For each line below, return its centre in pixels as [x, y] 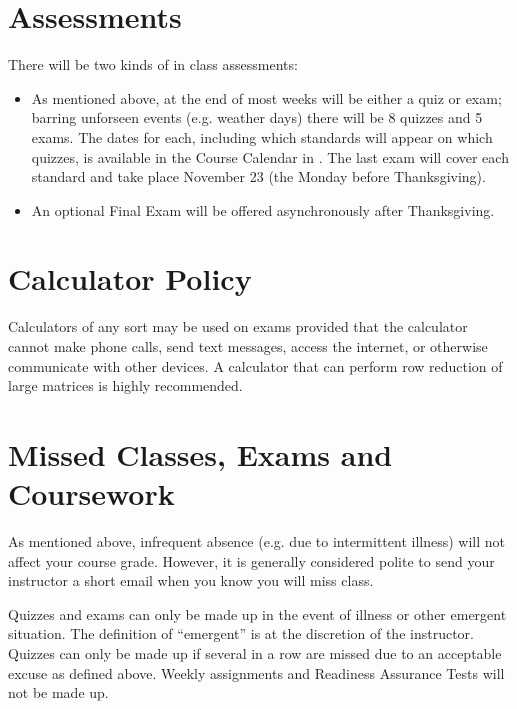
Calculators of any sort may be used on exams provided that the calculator [238, 326]
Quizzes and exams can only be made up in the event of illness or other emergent [257, 613]
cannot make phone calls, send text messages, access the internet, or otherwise [248, 346]
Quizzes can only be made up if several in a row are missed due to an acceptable [255, 653]
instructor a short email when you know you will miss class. [191, 580]
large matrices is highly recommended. [125, 385]
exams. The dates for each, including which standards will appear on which [262, 136]
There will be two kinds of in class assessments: [153, 64]
